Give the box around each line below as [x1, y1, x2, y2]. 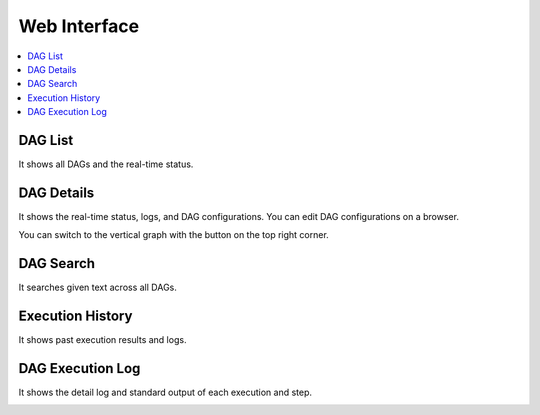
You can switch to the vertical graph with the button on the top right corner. [18, 229, 329, 241]
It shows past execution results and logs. [18, 334, 187, 346]
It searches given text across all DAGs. [18, 281, 177, 294]
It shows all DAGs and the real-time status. [18, 158, 194, 170]
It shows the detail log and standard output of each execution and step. [18, 386, 313, 399]
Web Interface [18, 15, 140, 37]
